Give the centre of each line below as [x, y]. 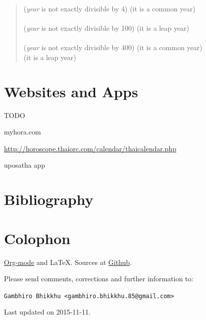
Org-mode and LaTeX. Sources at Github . [68, 262]
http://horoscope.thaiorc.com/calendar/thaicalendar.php [90, 148]
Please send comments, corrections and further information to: [99, 279]
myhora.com [23, 132]
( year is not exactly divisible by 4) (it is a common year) [109, 8]
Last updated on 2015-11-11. [47, 312]
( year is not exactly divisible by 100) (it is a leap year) [106, 28]
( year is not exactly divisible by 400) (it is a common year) [113, 47]
